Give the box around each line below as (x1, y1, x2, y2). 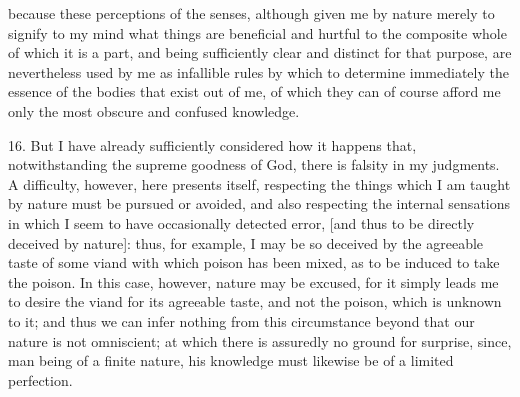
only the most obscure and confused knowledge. (8, 100, 300, 121)
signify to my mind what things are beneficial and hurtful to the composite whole (8, 22, 507, 43)
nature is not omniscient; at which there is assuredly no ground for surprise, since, (8, 330, 512, 351)
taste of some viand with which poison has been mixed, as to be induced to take (8, 252, 500, 273)
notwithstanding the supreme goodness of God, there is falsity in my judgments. (8, 154, 500, 175)
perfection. (8, 369, 73, 390)
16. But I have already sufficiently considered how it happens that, (8, 134, 417, 155)
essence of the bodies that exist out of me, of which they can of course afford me (8, 81, 501, 102)
